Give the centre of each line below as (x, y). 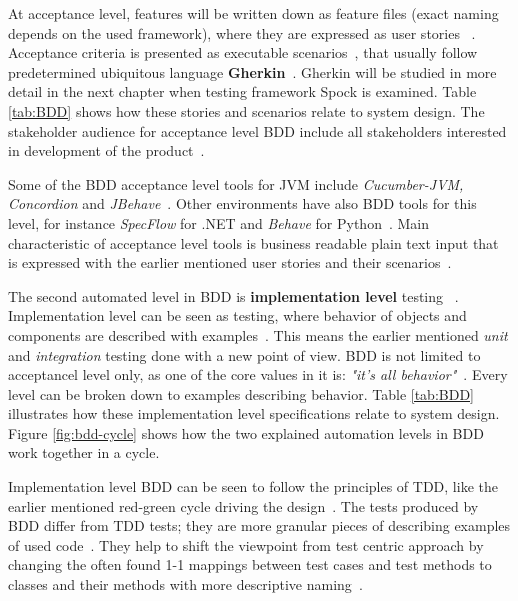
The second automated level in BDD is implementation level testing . (233, 295)
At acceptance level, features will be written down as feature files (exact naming (253, 13)
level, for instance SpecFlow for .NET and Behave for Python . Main (219, 222)
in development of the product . (106, 150)
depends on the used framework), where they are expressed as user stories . (242, 32)
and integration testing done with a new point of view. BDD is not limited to (244, 354)
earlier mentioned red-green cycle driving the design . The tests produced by (243, 505)
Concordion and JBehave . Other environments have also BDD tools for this (242, 203)
